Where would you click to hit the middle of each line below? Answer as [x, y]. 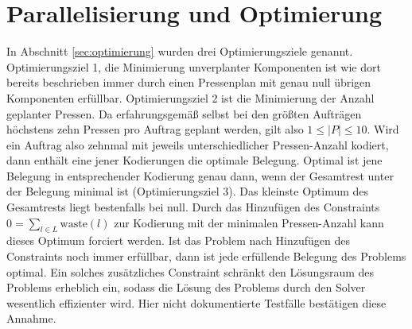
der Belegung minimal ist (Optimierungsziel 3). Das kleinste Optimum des [188, 191]
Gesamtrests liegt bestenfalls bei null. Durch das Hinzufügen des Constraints [193, 207]
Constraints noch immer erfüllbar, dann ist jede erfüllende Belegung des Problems [206, 256]
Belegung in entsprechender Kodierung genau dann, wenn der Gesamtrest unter [200, 175]
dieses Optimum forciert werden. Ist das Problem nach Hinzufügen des [178, 240]
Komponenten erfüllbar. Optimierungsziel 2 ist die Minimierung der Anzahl [190, 97]
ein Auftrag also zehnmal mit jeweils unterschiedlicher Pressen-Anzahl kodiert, [198, 144]
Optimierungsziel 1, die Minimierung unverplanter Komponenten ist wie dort [194, 66]
